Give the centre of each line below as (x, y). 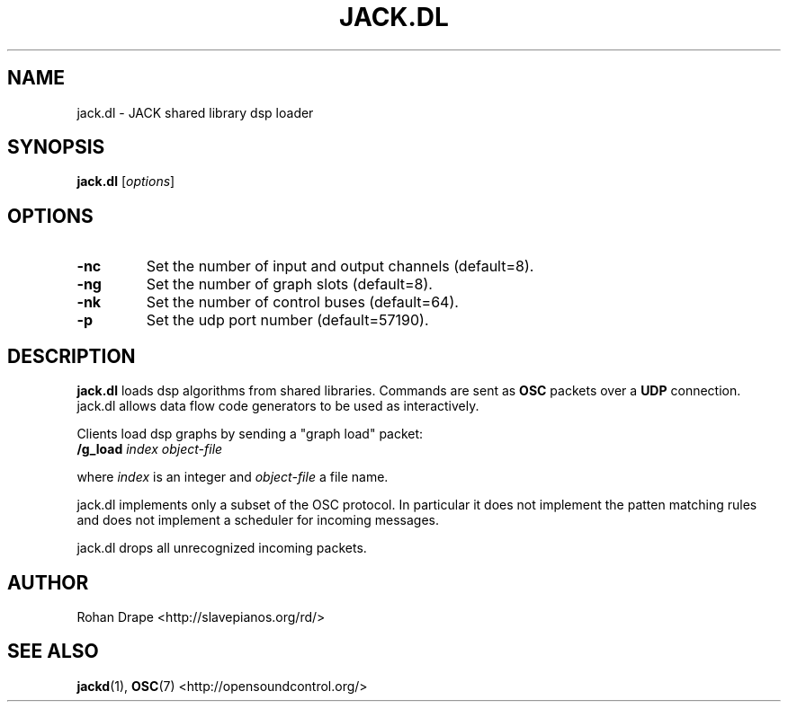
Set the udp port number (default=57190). (287, 320)
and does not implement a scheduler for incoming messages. (258, 520)
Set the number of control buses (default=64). (302, 302)
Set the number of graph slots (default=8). (289, 284)
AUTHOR (48, 582)
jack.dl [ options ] (126, 182)
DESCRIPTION (72, 356)
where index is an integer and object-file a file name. (233, 477)
